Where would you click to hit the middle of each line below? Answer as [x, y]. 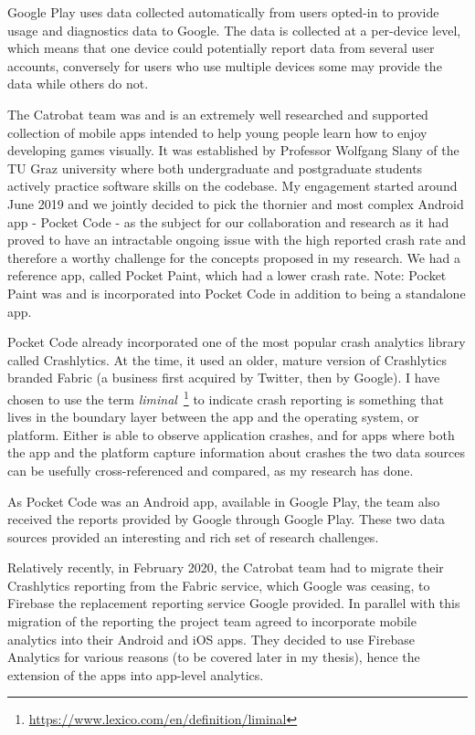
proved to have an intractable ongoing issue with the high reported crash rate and [237, 240]
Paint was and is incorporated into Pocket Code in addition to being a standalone [237, 293]
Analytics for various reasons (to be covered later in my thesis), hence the [214, 657]
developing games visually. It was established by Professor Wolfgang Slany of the [233, 150]
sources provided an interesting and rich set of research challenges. [193, 536]
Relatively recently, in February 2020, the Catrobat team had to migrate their [226, 567]
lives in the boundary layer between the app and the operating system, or [213, 417]
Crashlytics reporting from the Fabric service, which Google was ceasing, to [219, 585]
